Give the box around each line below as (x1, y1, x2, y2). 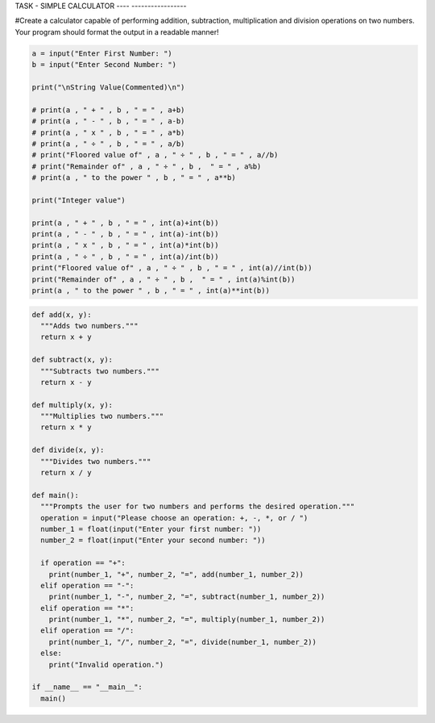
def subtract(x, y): (31, 355, 113, 365)
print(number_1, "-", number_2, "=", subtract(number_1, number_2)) (48, 592, 325, 601)
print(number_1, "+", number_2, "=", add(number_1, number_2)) (48, 570, 304, 579)
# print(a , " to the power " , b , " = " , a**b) (31, 173, 237, 182)
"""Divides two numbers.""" (40, 457, 151, 466)
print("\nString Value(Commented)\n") (31, 82, 185, 92)
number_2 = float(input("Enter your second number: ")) (40, 536, 266, 545)
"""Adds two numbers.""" (40, 321, 139, 330)
